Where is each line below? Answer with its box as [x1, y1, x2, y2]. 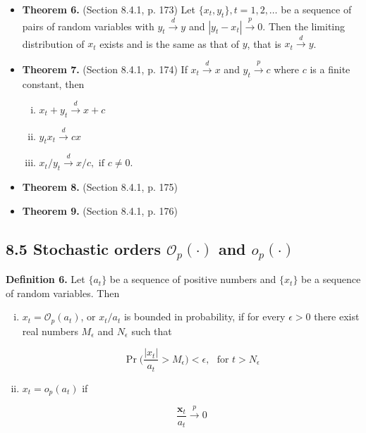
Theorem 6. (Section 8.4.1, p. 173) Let [22, 2, 195, 16]
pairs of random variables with [22, 18, 154, 33]
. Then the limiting [262, 18, 346, 33]
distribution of [22, 36, 85, 51]
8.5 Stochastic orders [6, 237, 161, 259]
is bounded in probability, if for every [123, 309, 286, 324]
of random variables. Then [6, 285, 120, 300]
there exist [314, 309, 360, 324]
